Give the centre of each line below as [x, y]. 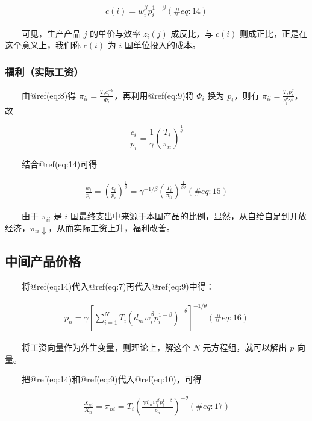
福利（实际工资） [44, 71]
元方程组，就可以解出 [245, 347]
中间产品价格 [43, 261]
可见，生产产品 [51, 33]
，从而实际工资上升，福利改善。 [112, 227]
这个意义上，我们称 [43, 45]
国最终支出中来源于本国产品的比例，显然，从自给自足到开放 [189, 216]
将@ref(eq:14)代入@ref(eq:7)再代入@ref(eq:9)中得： [118, 286]
